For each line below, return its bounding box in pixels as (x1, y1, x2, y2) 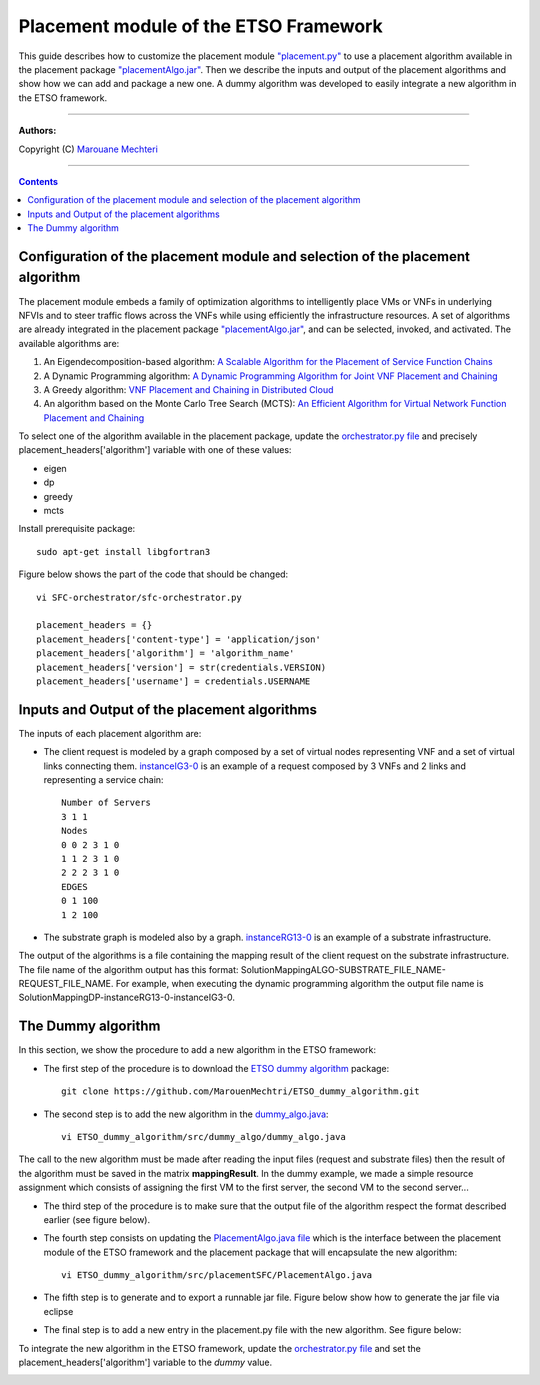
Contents (18, 175, 59, 187)
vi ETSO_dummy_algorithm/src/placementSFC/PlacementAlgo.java (61, 1270, 373, 1281)
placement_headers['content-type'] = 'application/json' (36, 633, 322, 645)
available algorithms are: (18, 337, 120, 349)
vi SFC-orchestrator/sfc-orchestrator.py (36, 591, 242, 603)
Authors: (18, 125, 57, 137)
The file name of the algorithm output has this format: (18, 963, 239, 975)
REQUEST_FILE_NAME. (18, 978, 114, 990)
